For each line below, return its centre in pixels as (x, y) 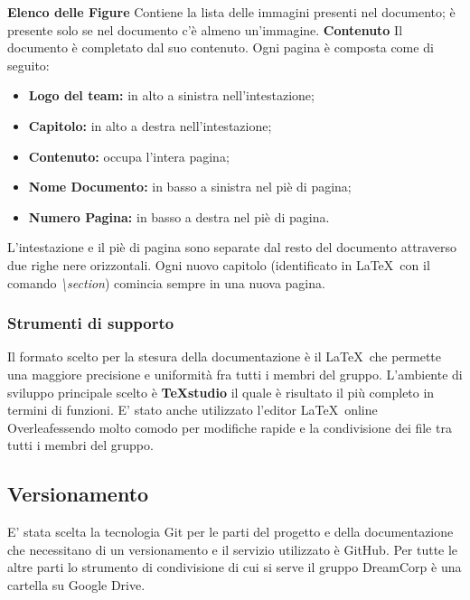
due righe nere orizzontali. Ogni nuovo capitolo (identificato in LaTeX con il (219, 264)
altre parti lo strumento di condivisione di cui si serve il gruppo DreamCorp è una (235, 567)
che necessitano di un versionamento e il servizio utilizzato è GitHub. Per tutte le (233, 549)
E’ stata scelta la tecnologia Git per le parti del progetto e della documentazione (230, 532)
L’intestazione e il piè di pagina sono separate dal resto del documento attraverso (232, 247)
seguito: (28, 65)
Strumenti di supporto (91, 323)
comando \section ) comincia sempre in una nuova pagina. (166, 282)
